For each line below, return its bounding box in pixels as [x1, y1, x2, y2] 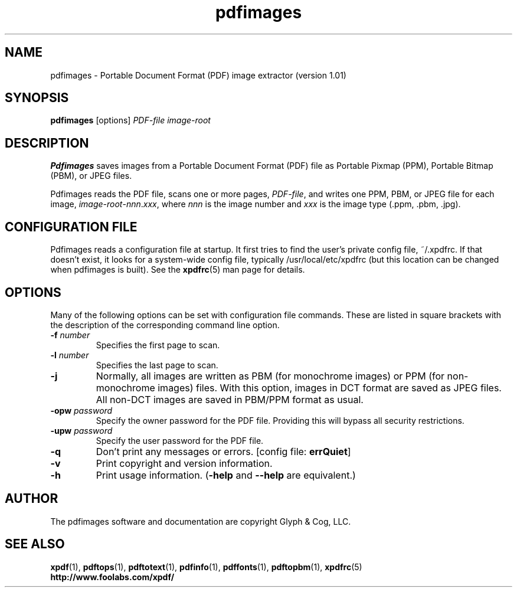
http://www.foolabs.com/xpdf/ [50, 571, 175, 582]
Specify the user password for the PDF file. [96, 435, 264, 446]
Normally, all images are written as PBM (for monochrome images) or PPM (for [96, 369, 445, 382]
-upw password [50, 425, 113, 436]
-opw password [50, 405, 113, 416]
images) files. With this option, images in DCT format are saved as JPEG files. [158, 381, 502, 394]
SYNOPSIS [5, 90, 69, 106]
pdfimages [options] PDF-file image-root [50, 115, 211, 126]
